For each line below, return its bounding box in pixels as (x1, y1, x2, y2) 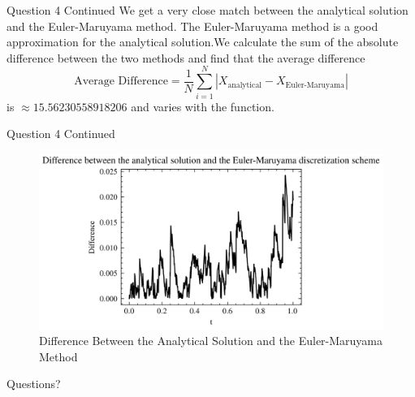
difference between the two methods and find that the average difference (6, 49, 365, 66)
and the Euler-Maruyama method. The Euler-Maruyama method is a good (6, 17, 378, 34)
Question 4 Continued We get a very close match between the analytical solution (6, 2, 409, 18)
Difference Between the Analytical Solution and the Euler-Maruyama (39, 332, 383, 349)
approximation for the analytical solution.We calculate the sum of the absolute (6, 33, 399, 50)
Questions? (6, 375, 61, 392)
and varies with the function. (131, 97, 275, 114)
